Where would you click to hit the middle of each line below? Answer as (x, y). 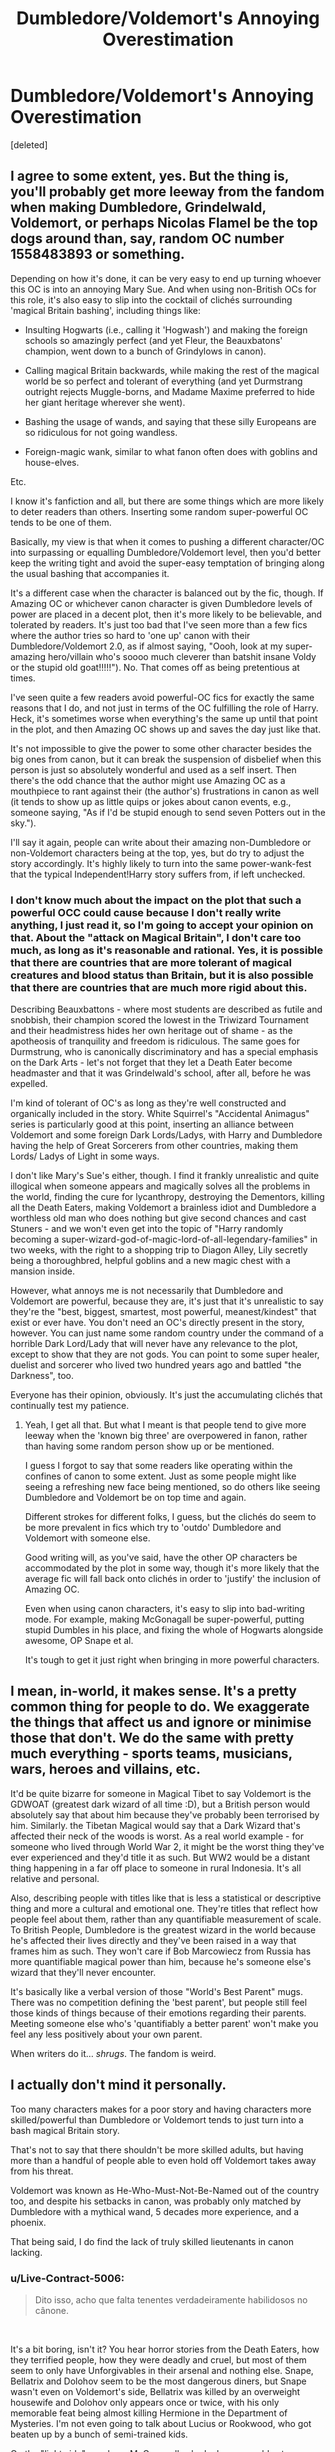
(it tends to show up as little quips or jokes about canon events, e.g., (151, 801)
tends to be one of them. (61, 522)
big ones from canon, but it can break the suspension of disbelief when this (166, 759)
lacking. (26, 2252)
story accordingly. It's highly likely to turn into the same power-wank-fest (161, 863)
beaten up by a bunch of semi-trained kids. (99, 2434)
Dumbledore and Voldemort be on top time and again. (135, 1498)
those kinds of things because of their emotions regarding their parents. (158, 2013)
